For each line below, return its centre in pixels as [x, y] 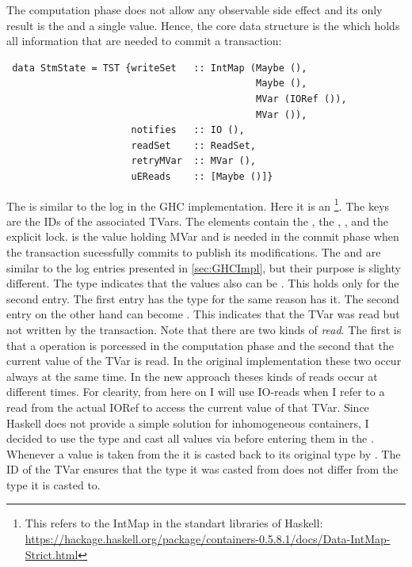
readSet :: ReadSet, [193, 145]
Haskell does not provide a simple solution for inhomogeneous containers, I [188, 422]
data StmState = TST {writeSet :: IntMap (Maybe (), [160, 68]
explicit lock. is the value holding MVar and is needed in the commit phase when [203, 236]
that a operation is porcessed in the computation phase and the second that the [200, 345]
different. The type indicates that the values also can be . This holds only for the [203, 283]
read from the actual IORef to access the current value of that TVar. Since [188, 407]
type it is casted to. [53, 484]
